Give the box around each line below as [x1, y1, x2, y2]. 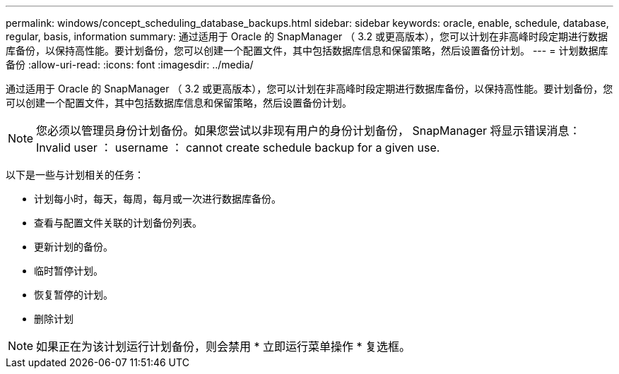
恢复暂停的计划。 [34, 289, 113, 301]
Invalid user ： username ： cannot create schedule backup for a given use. [36, 140, 440, 155]
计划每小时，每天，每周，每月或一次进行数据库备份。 [34, 193, 281, 205]
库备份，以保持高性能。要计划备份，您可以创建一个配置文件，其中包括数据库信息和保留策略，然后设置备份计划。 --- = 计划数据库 [6, 44, 608, 56]
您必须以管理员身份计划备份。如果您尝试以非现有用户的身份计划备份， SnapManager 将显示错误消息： [36, 123, 581, 138]
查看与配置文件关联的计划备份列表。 [34, 217, 202, 229]
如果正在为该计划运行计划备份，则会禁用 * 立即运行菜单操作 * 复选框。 [36, 339, 411, 354]
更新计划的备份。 [34, 241, 113, 253]
